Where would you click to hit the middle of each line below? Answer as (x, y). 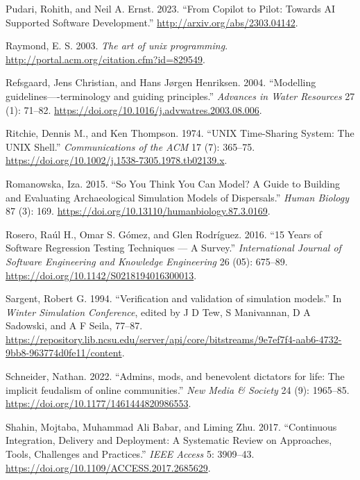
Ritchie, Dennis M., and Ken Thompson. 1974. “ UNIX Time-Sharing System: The (180, 133)
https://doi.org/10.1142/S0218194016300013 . (101, 275)
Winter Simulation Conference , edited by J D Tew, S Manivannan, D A (158, 312)
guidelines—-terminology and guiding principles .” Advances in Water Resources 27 (180, 96)
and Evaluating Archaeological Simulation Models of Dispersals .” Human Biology (177, 197)
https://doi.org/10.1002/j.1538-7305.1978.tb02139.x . (117, 160)
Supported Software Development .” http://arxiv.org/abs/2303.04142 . (152, 22)
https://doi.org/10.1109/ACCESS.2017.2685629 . (108, 467)
